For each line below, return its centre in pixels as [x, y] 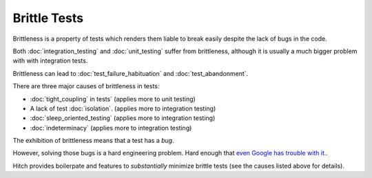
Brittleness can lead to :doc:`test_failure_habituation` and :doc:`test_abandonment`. [131, 73]
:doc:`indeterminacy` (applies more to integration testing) [111, 128]
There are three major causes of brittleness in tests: [86, 86]
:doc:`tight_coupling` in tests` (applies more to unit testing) [113, 99]
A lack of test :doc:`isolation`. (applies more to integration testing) [123, 108]
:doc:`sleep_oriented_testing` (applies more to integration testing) [123, 118]
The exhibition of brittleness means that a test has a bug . [94, 141]
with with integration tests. [50, 61]
